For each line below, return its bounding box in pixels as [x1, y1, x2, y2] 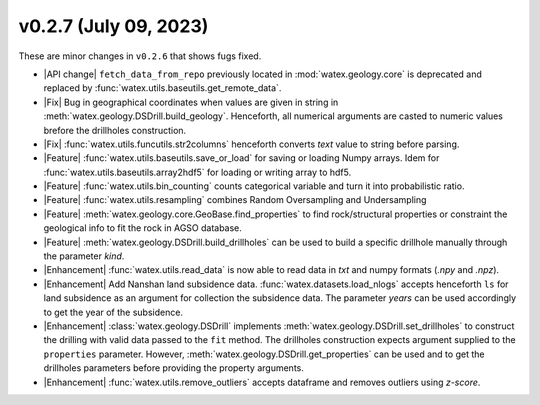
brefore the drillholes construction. [43, 124, 187, 136]
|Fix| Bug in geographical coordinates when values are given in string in [43, 96, 339, 108]
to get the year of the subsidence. [43, 306, 184, 318]
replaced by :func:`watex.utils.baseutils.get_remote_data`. [43, 82, 282, 94]
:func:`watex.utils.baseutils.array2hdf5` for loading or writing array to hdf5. [43, 166, 352, 178]
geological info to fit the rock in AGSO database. [43, 222, 242, 234]
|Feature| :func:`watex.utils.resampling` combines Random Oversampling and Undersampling [43, 194, 427, 206]
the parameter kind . [43, 250, 125, 262]
